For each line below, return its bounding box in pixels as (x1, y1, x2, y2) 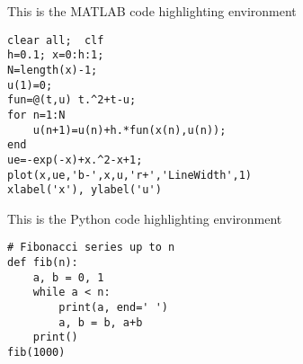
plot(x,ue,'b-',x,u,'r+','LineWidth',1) (7, 168, 253, 182)
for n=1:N (7, 108, 66, 121)
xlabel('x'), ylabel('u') (7, 183, 162, 197)
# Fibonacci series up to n (7, 241, 175, 254)
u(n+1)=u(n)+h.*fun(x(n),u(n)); (32, 123, 227, 137)
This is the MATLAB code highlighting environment (7, 2, 297, 20)
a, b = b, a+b (58, 315, 143, 329)
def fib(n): (7, 256, 78, 270)
